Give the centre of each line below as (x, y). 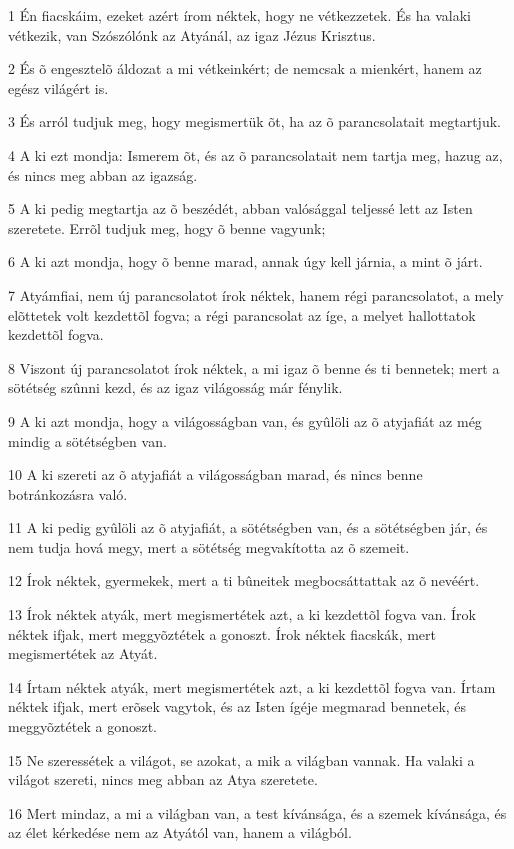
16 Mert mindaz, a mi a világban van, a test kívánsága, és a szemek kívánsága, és (257, 812)
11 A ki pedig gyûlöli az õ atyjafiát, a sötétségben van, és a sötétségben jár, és (248, 527)
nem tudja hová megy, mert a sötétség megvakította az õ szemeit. (209, 546)
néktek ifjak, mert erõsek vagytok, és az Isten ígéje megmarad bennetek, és (237, 706)
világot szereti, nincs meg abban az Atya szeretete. (163, 779)
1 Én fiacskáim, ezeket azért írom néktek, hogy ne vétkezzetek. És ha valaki (239, 15)
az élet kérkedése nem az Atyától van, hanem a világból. (180, 832)
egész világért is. (58, 87)
